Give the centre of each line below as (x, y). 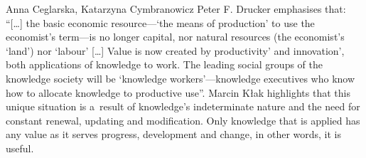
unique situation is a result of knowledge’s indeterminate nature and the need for (183, 106)
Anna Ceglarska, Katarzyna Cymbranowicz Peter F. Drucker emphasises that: (176, 9)
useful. (20, 148)
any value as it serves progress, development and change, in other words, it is (174, 134)
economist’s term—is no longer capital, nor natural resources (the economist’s (175, 37)
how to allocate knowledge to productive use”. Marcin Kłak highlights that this (178, 92)
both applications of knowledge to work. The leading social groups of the (164, 64)
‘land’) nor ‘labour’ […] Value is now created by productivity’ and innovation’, (175, 50)
